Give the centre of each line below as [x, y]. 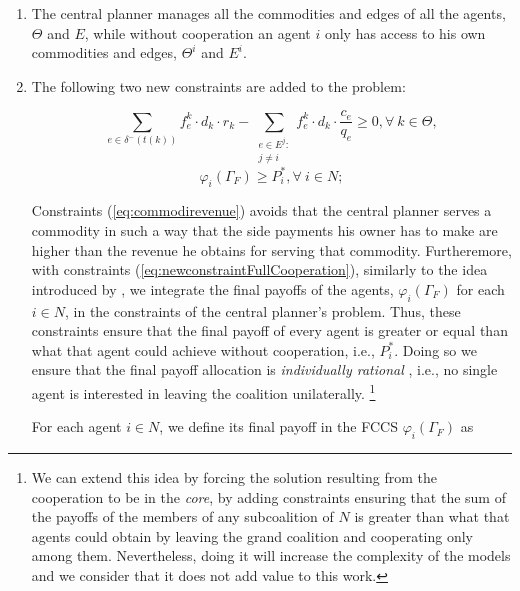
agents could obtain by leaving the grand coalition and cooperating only [252, 535]
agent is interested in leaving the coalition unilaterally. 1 [203, 391]
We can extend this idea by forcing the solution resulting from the [234, 477]
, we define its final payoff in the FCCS [278, 426]
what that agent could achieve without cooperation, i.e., [203, 349]
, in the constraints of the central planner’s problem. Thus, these [262, 310]
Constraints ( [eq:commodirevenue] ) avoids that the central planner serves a [261, 210]
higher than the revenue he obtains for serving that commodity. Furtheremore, [271, 249]
